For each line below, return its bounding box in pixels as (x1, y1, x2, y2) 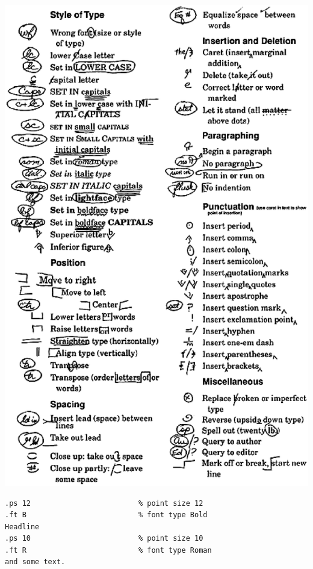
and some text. (5, 558, 66, 567)
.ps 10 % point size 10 (5, 534, 203, 543)
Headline (5, 522, 40, 531)
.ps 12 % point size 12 (5, 499, 203, 508)
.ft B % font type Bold (5, 511, 208, 520)
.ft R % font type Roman (5, 546, 212, 555)
